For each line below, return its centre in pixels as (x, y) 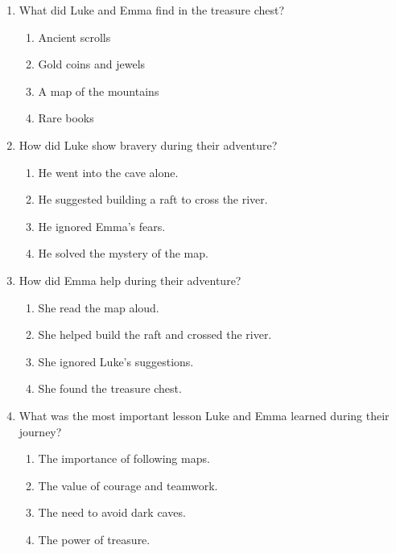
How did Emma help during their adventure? (130, 280)
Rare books (66, 118)
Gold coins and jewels (92, 64)
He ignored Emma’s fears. (102, 226)
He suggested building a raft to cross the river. (153, 199)
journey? (40, 431)
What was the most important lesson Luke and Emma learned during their (204, 415)
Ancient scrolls (74, 37)
